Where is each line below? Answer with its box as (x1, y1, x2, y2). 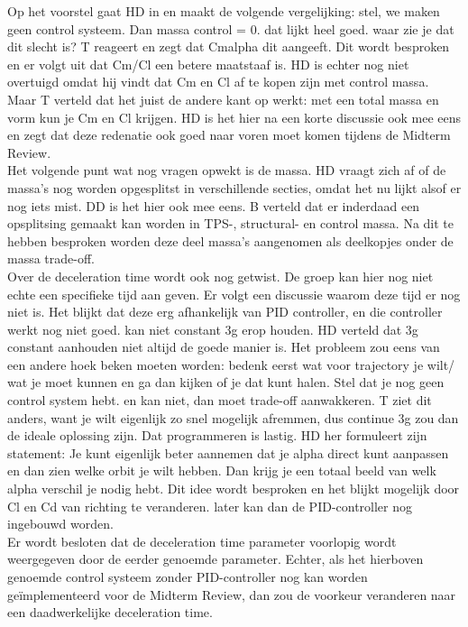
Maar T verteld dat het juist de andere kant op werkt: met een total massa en (7, 89, 439, 108)
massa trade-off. (7, 249, 96, 268)
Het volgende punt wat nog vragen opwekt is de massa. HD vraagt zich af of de (7, 161, 446, 180)
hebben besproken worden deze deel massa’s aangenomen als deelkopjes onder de (7, 231, 454, 250)
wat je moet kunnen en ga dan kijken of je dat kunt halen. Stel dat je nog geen (7, 373, 445, 392)
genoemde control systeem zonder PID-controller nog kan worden (7, 567, 368, 586)
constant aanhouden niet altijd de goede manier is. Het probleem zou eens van (7, 337, 440, 356)
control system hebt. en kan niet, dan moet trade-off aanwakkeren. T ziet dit (7, 391, 432, 410)
